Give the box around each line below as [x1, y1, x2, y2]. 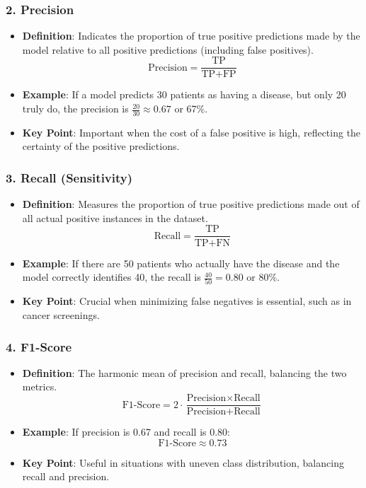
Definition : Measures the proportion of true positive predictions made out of [22, 197, 360, 211]
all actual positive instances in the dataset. [22, 210, 208, 225]
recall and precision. [22, 469, 110, 484]
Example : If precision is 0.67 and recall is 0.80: [22, 424, 230, 439]
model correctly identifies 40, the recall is [22, 269, 201, 284]
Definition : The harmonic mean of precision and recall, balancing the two [22, 365, 347, 380]
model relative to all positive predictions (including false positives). [22, 42, 314, 57]
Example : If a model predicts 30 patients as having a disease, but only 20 [22, 87, 346, 102]
